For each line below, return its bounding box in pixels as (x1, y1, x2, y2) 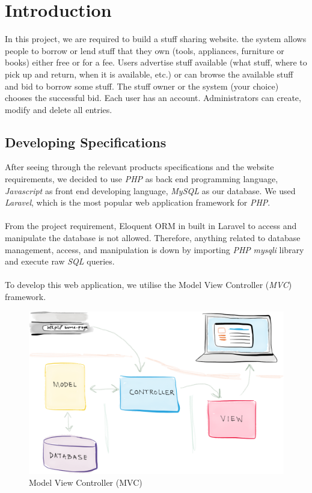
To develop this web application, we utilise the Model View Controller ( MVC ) (5, 278, 292, 291)
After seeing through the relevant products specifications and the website (5, 161, 274, 173)
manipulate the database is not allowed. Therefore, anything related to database (5, 231, 301, 244)
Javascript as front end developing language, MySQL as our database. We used (5, 184, 296, 197)
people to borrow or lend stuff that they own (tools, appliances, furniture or (5, 44, 284, 57)
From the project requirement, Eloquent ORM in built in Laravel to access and (5, 219, 297, 232)
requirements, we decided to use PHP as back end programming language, (5, 173, 278, 185)
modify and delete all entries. (5, 103, 112, 115)
